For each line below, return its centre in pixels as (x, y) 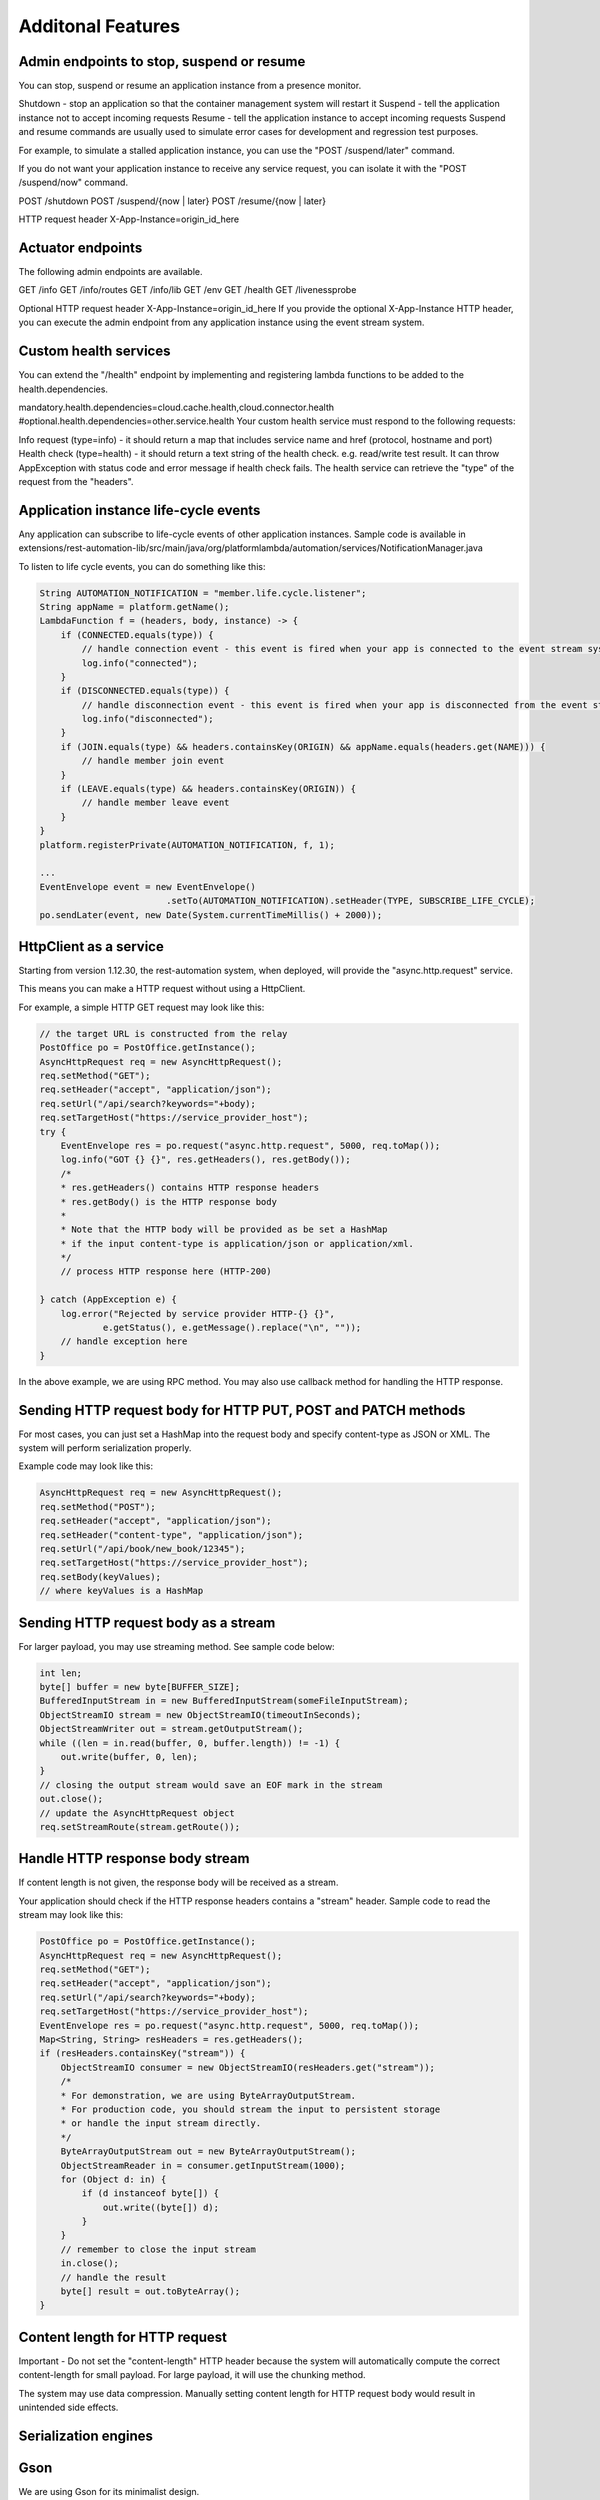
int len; (61, 1673)
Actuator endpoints (80, 248)
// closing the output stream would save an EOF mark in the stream (211, 1784)
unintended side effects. (68, 2407)
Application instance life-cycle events (139, 510)
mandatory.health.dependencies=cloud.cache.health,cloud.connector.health (176, 407)
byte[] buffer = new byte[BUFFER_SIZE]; (139, 1687)
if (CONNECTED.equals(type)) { (137, 634)
